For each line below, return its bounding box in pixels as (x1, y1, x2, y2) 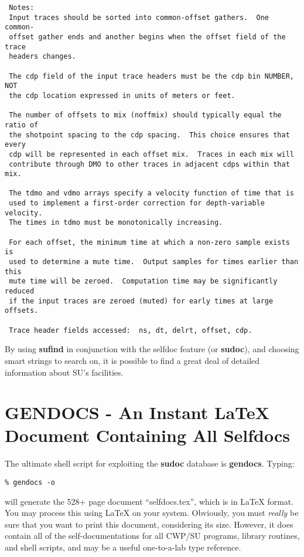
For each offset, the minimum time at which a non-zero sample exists (9, 238, 290, 247)
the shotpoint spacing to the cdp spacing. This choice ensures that (9, 130, 290, 139)
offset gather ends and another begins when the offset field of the (9, 32, 286, 41)
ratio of (5, 120, 39, 129)
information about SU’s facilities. (5, 366, 124, 378)
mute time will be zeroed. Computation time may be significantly (9, 277, 278, 286)
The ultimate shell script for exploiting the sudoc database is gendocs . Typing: (5, 457, 295, 470)
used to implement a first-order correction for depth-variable (9, 199, 265, 208)
